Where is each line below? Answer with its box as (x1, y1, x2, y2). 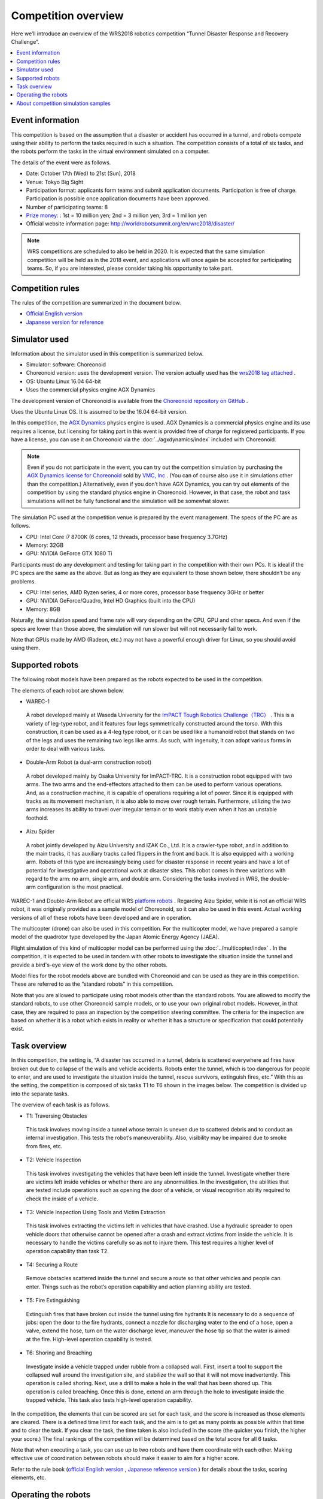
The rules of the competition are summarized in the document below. (11, 299, 182, 306)
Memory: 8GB (26, 606, 61, 613)
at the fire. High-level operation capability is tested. (26, 1335, 153, 1343)
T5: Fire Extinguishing (26, 1297, 80, 1304)
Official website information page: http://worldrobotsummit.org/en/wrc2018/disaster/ (26, 220, 235, 227)
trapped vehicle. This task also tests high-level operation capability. (26, 1396, 193, 1404)
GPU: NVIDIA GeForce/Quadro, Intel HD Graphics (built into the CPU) (26, 597, 196, 604)
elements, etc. (11, 1474, 46, 1481)
